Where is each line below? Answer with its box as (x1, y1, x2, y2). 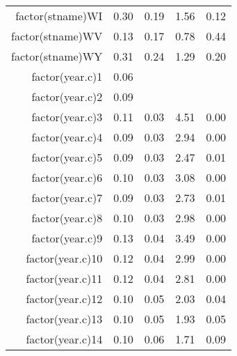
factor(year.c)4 (31, 129, 103, 145)
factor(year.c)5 (31, 149, 103, 165)
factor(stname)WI (15, 8, 103, 24)
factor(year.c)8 (31, 210, 103, 226)
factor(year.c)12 (26, 291, 103, 307)
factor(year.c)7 (31, 189, 103, 206)
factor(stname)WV (11, 28, 103, 44)
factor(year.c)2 (31, 88, 103, 105)
